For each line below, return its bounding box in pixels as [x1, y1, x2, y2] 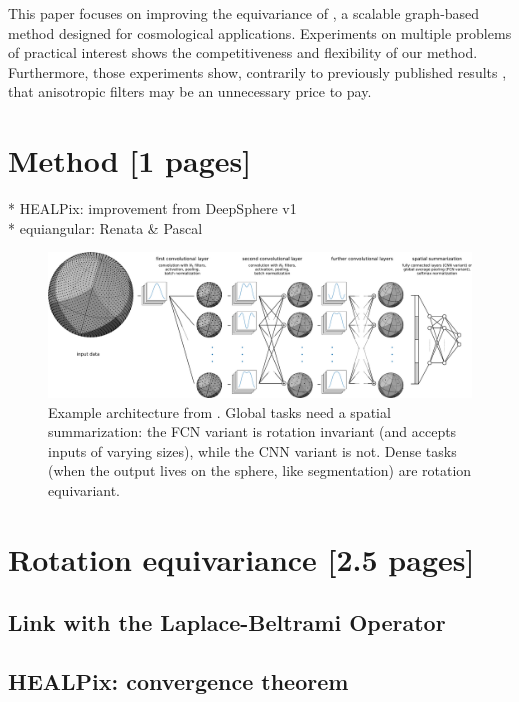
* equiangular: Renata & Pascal [8, 217, 203, 238]
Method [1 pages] [8, 140, 252, 181]
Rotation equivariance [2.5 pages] [8, 538, 475, 579]
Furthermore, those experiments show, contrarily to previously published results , [8, 61, 507, 82]
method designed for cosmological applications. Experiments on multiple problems [8, 22, 512, 43]
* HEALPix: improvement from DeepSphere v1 [8, 198, 297, 219]
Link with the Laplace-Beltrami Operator [8, 607, 446, 638]
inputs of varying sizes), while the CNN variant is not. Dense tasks [48, 440, 457, 461]
